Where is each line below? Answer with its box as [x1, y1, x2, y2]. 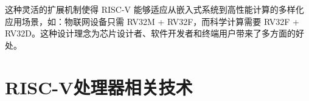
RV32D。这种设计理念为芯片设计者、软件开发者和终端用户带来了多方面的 [5, 27, 296, 40]
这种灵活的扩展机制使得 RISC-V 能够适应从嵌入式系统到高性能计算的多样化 [5, 3, 304, 15]
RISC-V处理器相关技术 [5, 74, 193, 99]
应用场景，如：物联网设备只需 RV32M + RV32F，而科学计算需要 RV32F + [5, 15, 299, 27]
